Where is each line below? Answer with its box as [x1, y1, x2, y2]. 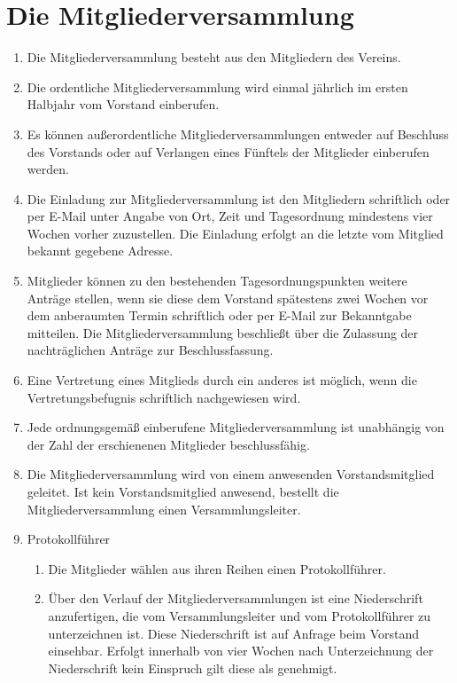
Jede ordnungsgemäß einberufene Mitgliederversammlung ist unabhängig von [27, 418, 445, 436]
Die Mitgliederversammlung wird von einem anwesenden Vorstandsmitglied [27, 465, 435, 483]
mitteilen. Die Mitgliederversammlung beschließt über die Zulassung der [27, 323, 419, 341]
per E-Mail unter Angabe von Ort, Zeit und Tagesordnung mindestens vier [27, 207, 433, 225]
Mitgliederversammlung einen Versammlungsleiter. [27, 499, 301, 518]
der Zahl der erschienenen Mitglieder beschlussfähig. [27, 435, 310, 453]
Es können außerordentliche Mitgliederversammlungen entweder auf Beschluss [27, 124, 449, 143]
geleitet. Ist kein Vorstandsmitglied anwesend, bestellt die [27, 483, 339, 500]
